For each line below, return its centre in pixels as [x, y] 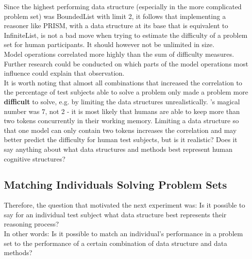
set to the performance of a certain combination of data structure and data [116, 243]
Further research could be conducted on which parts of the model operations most [126, 63]
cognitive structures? [35, 158]
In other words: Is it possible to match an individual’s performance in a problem [124, 234]
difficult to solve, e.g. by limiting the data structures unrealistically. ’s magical [122, 101]
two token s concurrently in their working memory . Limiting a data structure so [121, 121]
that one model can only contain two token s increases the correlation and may [120, 130]
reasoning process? [32, 224]
